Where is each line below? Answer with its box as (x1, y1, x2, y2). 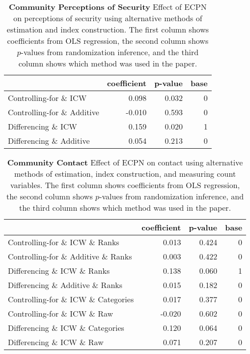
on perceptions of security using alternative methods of (13, 12, 202, 24)
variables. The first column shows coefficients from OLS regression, (10, 179, 240, 191)
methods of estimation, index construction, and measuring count (14, 168, 236, 179)
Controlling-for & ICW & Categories (8, 293, 134, 305)
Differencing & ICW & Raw (8, 336, 104, 348)
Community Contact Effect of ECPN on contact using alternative (7, 157, 243, 168)
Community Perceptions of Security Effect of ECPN (9, 1, 207, 12)
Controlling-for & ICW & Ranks (8, 236, 119, 248)
